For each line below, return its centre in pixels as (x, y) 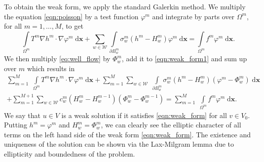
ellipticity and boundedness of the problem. (70, 153)
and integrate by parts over (193, 16)
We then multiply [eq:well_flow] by (57, 59)
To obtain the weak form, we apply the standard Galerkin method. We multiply (125, 6)
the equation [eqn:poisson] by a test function (71, 16)
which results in (51, 68)
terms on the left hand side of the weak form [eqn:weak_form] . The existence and (128, 134)
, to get (72, 26)
